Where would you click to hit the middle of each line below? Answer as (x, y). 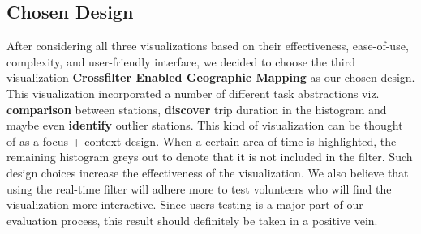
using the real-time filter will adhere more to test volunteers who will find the (199, 188)
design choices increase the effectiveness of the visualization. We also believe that (208, 172)
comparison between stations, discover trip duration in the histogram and (197, 109)
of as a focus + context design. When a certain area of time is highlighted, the (202, 140)
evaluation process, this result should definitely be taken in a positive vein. (192, 220)
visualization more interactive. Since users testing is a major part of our (185, 204)
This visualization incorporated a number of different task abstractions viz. (193, 93)
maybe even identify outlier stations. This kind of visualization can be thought (205, 125)
